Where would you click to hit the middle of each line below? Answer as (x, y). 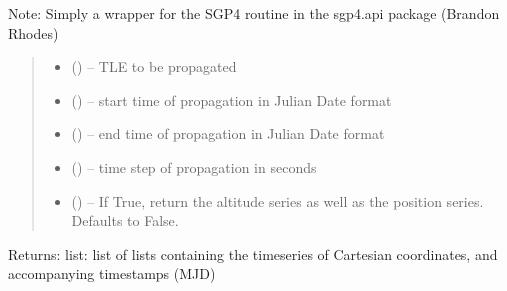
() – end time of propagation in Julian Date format (228, 133)
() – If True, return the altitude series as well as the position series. (277, 200)
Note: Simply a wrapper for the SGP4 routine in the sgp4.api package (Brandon (254, 13)
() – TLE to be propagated (154, 66)
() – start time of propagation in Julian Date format (231, 99)
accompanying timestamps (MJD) (112, 273)
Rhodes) (33, 32)
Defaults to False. (125, 220)
